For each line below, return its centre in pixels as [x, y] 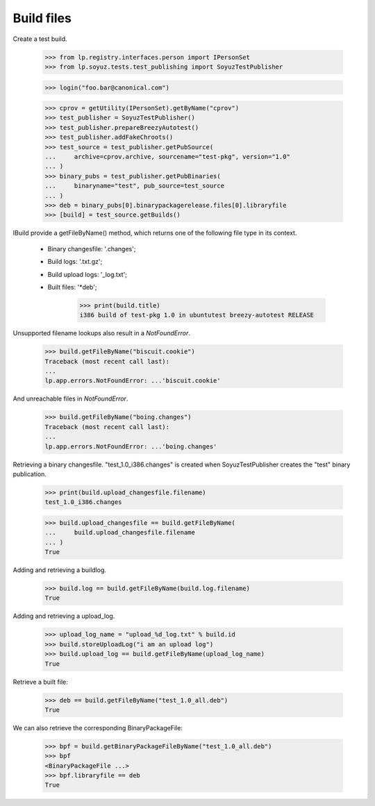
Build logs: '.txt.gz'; [75, 262]
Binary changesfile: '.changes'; [92, 249]
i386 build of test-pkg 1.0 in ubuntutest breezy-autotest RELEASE [197, 315]
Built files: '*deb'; [72, 287]
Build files [42, 18]
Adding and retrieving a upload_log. [64, 616]
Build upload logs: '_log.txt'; [87, 274]
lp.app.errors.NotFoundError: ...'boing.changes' [131, 446]
